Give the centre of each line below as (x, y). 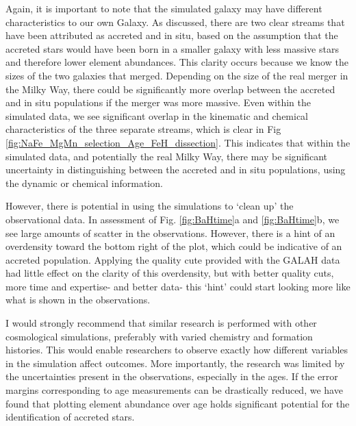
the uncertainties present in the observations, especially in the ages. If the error (172, 376)
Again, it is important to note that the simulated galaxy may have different (164, 8)
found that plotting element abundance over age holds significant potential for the (178, 403)
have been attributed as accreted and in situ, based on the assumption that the (172, 35)
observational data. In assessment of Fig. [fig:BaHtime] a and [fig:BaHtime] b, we (173, 219)
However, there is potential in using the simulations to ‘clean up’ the (150, 206)
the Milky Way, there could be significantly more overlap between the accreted (170, 89)
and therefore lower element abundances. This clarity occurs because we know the (177, 62)
